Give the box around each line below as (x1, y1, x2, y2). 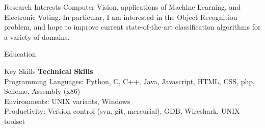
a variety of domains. (4, 31, 70, 42)
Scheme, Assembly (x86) (4, 86, 81, 96)
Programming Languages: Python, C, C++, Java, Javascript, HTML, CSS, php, (4, 75, 255, 86)
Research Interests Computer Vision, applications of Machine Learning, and (4, 2, 241, 12)
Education (4, 48, 36, 59)
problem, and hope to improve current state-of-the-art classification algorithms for (4, 21, 261, 32)
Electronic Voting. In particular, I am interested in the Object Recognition (4, 11, 237, 22)
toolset (4, 115, 25, 126)
